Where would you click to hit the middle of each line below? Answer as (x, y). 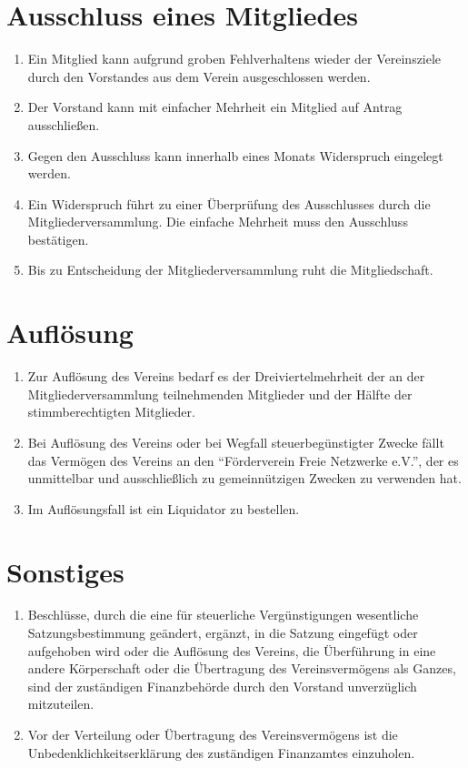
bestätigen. (58, 239)
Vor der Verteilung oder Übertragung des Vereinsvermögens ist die (213, 735)
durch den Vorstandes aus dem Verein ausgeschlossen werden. (199, 76)
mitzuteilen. (61, 704)
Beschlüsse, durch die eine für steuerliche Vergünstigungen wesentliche (223, 615)
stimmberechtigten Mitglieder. (111, 412)
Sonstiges (65, 571)
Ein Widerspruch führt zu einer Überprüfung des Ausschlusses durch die (229, 203)
